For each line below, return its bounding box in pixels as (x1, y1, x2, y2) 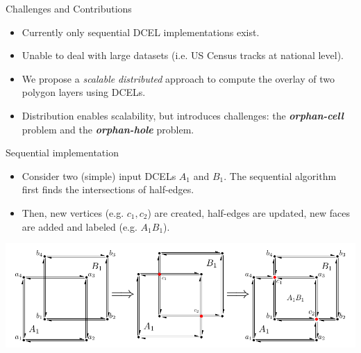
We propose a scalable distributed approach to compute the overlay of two (22, 71, 335, 85)
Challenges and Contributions (6, 1, 132, 15)
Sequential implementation (6, 145, 119, 160)
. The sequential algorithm (224, 168, 337, 183)
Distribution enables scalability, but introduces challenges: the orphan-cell (22, 108, 344, 122)
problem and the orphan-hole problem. (22, 122, 194, 136)
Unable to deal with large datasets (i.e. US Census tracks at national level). (22, 48, 344, 63)
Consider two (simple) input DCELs (22, 168, 176, 183)
